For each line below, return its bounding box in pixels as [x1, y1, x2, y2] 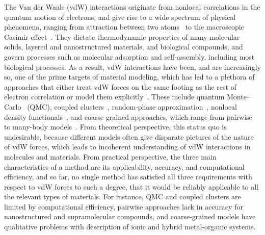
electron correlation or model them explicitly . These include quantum [4, 91, 225, 102]
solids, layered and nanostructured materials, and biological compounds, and [4, 41, 243, 52]
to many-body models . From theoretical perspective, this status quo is [4, 121, 227, 132]
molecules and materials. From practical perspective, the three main [4, 151, 217, 162]
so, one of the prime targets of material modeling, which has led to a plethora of [4, 71, 255, 82]
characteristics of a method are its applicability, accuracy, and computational [4, 161, 245, 172]
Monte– [226, 91, 250, 102]
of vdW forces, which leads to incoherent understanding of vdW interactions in [4, 141, 251, 152]
